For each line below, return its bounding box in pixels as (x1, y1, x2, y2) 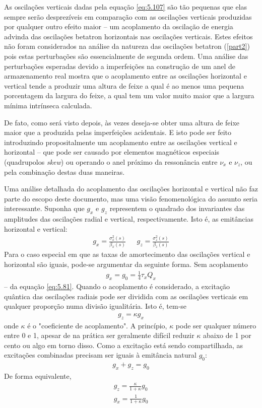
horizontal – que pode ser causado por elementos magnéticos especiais (4, 147, 220, 157)
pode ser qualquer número (175, 320, 256, 330)
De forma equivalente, (4, 371, 72, 381)
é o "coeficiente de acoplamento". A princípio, (27, 320, 167, 330)
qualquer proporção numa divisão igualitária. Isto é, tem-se (4, 301, 187, 311)
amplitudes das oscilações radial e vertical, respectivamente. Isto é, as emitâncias (4, 214, 253, 224)
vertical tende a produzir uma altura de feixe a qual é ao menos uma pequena (4, 80, 244, 91)
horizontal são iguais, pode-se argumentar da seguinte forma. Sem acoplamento (4, 259, 248, 269)
